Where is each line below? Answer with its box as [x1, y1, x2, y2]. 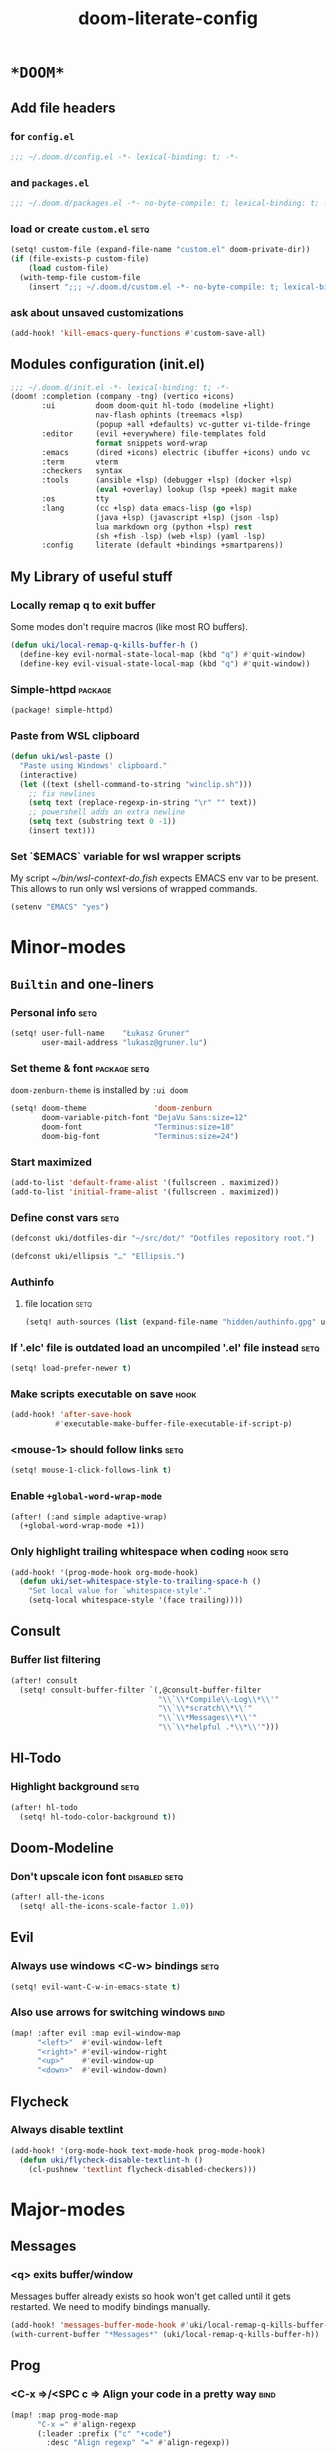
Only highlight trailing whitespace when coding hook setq [10, 1545, 289, 1559]
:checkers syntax [41, 466, 123, 476]
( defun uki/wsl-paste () [10, 752, 114, 762]
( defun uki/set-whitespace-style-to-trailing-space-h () [19, 1577, 262, 1587]
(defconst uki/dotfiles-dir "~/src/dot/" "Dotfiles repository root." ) [10, 1233, 315, 1243]
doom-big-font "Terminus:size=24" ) [41, 1131, 240, 1141]
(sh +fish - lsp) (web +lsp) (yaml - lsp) [95, 531, 267, 541]
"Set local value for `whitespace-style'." [28, 1586, 213, 1596]
